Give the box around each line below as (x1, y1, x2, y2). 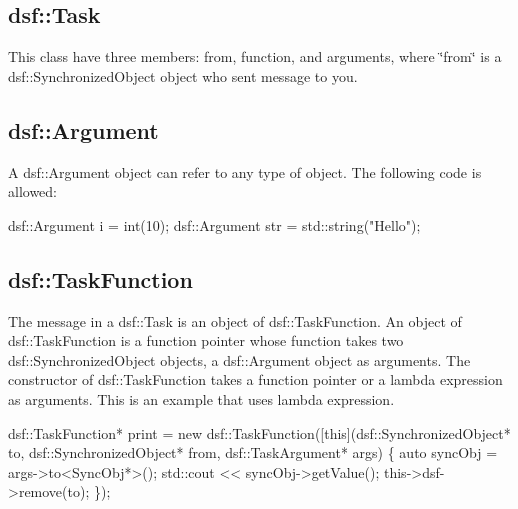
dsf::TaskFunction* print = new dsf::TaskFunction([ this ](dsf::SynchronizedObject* (8, 422, 511, 443)
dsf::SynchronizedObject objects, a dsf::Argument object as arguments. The (8, 349, 471, 370)
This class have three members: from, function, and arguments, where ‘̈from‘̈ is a (8, 46, 502, 67)
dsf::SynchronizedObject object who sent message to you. (8, 65, 358, 86)
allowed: (8, 181, 57, 202)
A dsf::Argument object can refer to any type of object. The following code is (8, 161, 482, 182)
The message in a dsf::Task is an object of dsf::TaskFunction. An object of (8, 310, 462, 331)
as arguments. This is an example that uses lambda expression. (8, 388, 395, 409)
